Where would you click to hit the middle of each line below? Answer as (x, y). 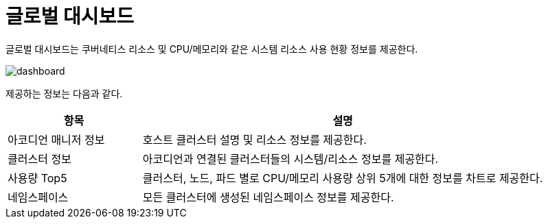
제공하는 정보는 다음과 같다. (64, 93)
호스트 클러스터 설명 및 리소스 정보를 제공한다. (254, 139)
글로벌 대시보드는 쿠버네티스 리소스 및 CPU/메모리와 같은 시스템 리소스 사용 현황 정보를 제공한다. (212, 49)
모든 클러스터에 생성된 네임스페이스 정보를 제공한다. (268, 197)
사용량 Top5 (37, 178)
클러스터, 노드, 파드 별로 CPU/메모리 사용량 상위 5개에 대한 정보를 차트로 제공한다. (343, 178)
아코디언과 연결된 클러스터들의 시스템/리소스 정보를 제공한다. (290, 159)
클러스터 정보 (39, 159)
